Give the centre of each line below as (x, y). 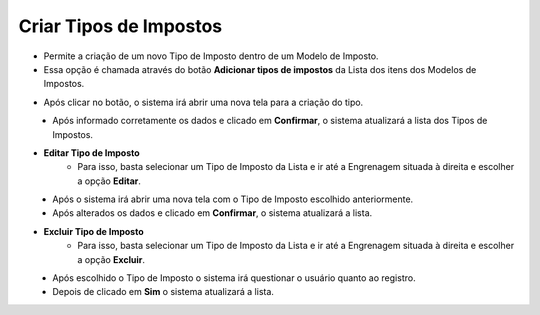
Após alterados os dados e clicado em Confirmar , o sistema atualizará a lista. (212, 213)
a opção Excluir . (111, 259)
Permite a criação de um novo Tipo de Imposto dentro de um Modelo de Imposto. (211, 56)
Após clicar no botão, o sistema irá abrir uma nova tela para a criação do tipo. (203, 102)
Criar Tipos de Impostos (120, 26)
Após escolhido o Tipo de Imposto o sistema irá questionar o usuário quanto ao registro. (234, 278)
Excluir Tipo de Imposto (93, 231)
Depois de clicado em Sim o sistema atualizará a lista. (163, 292)
